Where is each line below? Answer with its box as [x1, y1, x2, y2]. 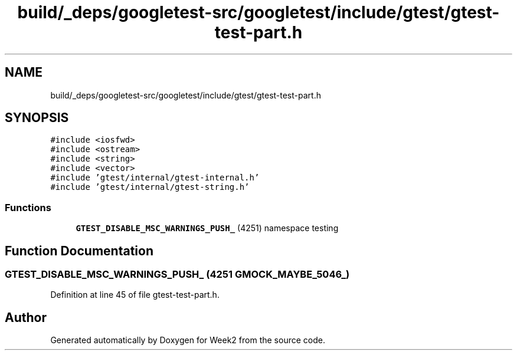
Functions [5, 201, 51, 213]
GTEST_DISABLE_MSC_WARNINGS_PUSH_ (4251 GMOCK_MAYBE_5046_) [5, 268, 350, 281]
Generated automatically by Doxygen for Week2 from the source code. [50, 335, 325, 346]
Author [5, 310, 47, 325]
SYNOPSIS [5, 110, 69, 126]
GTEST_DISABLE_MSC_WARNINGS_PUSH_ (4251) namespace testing [76, 223, 339, 234]
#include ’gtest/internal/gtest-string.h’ [50, 182, 250, 192]
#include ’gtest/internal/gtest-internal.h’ [50, 173, 260, 183]
